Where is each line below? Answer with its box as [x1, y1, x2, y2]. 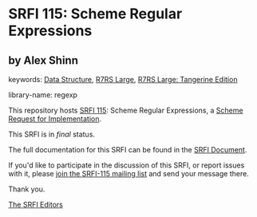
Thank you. [8, 184, 45, 194]
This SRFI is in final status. [8, 129, 96, 139]
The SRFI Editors [8, 200, 64, 209]
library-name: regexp [8, 90, 78, 100]
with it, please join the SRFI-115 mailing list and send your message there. [8, 169, 249, 178]
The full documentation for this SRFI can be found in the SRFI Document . [8, 145, 247, 154]
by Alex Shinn [8, 53, 78, 67]
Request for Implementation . [8, 114, 102, 124]
